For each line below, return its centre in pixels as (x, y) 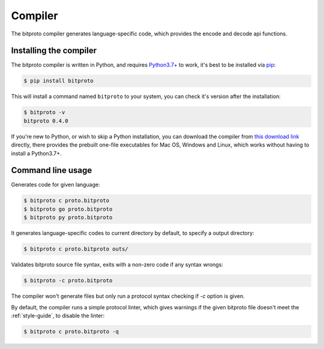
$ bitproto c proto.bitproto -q (71, 331)
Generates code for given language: (55, 185)
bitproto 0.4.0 (46, 121)
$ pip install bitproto (59, 81)
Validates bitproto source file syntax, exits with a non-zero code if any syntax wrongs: (117, 265)
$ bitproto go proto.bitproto (68, 209)
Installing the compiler (54, 51)
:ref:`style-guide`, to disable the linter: (58, 315)
